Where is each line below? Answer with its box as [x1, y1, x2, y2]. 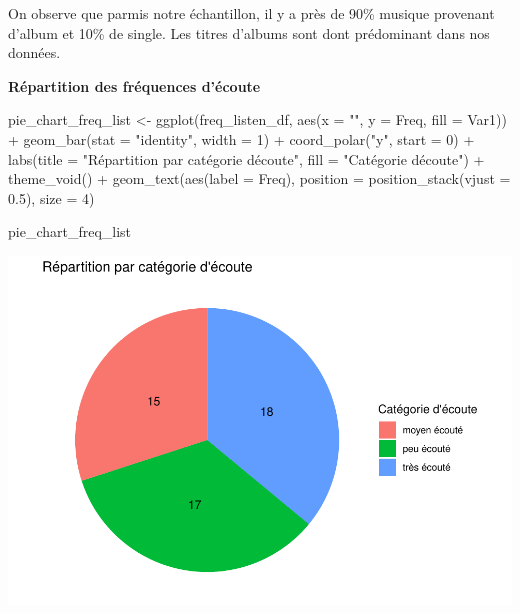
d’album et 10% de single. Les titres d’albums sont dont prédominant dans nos [8, 22, 490, 43]
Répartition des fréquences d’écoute [8, 75, 261, 96]
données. [8, 42, 61, 63]
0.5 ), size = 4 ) [8, 187, 95, 208]
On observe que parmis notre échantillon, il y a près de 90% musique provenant [8, 3, 495, 23]
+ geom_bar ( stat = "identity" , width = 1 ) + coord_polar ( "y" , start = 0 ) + [8, 128, 475, 149]
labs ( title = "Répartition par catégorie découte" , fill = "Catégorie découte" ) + [8, 148, 485, 169]
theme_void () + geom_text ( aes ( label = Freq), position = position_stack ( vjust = [8, 168, 511, 189]
